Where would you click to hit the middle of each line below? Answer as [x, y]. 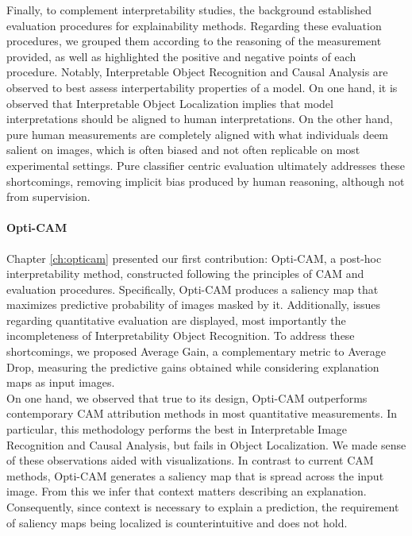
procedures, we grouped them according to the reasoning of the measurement [194, 41]
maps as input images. [61, 382]
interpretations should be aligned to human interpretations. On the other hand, [200, 119]
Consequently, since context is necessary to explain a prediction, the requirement [203, 507]
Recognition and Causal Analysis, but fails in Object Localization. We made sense [206, 444]
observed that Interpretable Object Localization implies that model [170, 103]
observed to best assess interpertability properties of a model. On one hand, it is [202, 87]
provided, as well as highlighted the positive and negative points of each [181, 56]
